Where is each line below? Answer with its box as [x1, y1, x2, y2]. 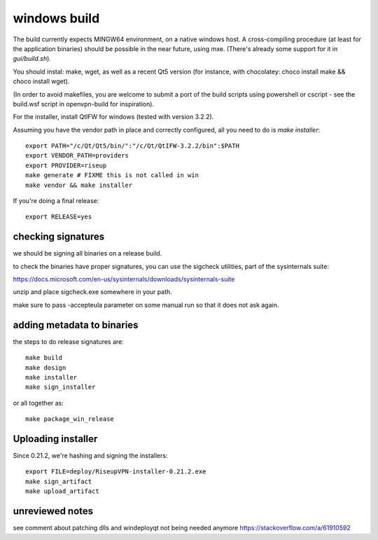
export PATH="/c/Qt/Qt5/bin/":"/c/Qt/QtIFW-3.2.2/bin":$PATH [25, 142, 239, 150]
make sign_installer [25, 383, 96, 392]
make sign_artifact [25, 477, 92, 485]
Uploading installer [13, 433, 98, 445]
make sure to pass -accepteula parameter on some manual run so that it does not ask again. [13, 300, 279, 309]
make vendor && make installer [25, 181, 133, 189]
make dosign [25, 364, 66, 371]
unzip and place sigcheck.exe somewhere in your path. [13, 288, 173, 296]
